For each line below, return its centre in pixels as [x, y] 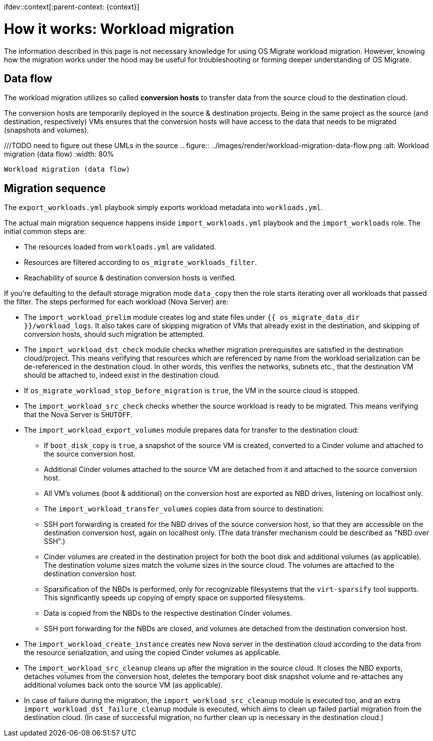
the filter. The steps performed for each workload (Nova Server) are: [116, 302]
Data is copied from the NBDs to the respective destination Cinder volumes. [168, 613]
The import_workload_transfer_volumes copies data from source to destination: [184, 509]
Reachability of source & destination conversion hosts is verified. [130, 278]
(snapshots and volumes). [47, 130]
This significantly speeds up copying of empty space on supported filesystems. [175, 598]
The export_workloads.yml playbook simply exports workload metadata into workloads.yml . [164, 208]
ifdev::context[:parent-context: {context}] [72, 7]
